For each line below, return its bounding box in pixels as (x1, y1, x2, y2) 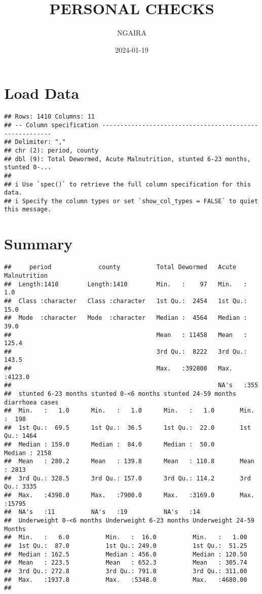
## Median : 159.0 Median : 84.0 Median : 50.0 (4, 441, 215, 449)
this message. (4, 206, 52, 213)
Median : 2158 (4, 449, 52, 457)
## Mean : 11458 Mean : (4, 331, 247, 339)
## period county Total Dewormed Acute (4, 264, 237, 271)
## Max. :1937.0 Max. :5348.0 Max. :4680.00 (4, 576, 247, 583)
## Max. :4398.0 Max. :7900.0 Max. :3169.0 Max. (4, 491, 254, 499)
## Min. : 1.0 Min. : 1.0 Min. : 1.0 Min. (4, 407, 254, 415)
